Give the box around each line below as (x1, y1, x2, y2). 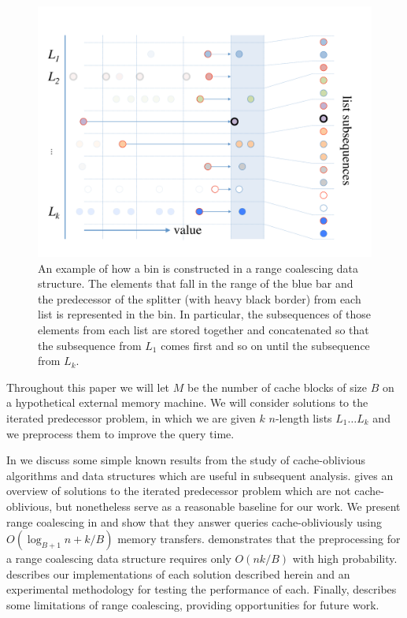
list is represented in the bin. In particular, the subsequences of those (38, 306, 372, 322)
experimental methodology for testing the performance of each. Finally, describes (6, 581, 397, 598)
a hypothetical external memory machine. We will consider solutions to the (6, 394, 368, 411)
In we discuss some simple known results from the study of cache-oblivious (6, 452, 366, 468)
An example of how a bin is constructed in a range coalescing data (38, 259, 359, 276)
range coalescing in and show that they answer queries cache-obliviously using (6, 513, 382, 530)
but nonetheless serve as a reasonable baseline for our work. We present (55, 497, 401, 514)
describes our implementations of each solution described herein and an (6, 565, 350, 582)
